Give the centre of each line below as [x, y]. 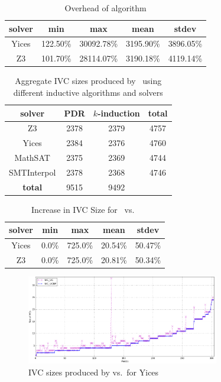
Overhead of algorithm [105, 8]
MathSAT [32, 158]
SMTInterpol [32, 172]
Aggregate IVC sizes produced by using [88, 81]
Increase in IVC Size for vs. [83, 209]
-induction [119, 113]
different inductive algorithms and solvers [88, 92]
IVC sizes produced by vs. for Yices [94, 372]
